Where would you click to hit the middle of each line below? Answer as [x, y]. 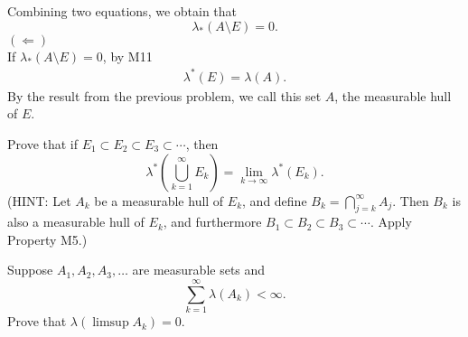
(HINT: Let [39, 200]
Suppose [30, 270]
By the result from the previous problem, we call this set [164, 95]
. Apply [391, 222]
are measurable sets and [199, 270]
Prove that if [43, 143]
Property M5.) [47, 239]
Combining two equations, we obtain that [122, 11]
